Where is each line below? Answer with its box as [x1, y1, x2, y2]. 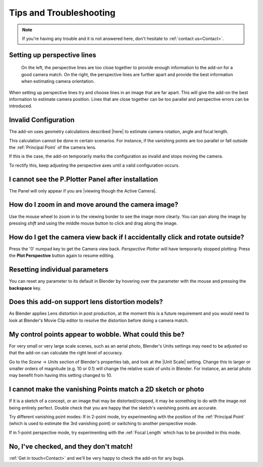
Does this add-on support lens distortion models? [9, 298, 163, 306]
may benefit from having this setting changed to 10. [9, 372, 112, 378]
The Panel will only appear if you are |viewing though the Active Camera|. [9, 188, 157, 194]
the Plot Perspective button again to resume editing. [9, 253, 114, 258]
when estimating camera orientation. [21, 78, 95, 84]
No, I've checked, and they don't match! [9, 442, 133, 450]
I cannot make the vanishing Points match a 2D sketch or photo [9, 385, 205, 393]
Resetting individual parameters [9, 266, 109, 274]
